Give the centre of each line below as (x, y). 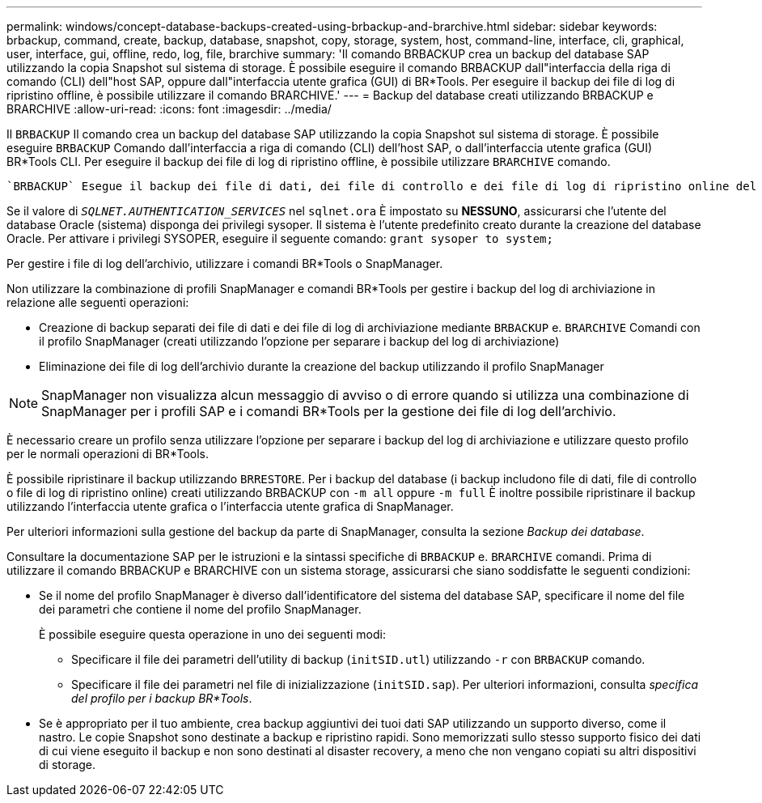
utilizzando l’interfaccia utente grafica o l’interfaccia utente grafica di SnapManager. (230, 506)
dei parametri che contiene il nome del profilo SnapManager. (200, 609)
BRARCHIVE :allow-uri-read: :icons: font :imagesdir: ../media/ (169, 109)
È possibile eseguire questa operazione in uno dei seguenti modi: (213, 634)
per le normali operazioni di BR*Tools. (108, 454)
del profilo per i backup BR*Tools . (162, 698)
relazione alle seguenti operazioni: (98, 302)
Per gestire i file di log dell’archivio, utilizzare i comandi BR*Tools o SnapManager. (225, 263)
